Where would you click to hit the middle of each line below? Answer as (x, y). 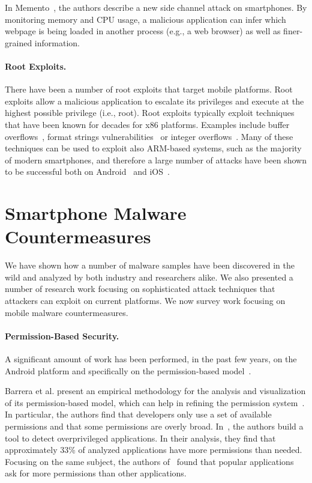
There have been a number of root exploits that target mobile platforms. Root (149, 89)
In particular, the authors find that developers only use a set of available (138, 414)
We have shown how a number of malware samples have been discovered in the (150, 265)
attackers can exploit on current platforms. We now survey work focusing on (145, 301)
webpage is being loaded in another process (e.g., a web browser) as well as (143, 31)
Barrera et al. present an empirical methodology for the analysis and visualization (155, 391)
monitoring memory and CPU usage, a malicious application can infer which (145, 19)
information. (57, 42)
